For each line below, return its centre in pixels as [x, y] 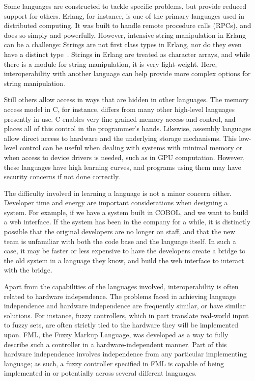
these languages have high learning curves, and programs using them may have [123, 167]
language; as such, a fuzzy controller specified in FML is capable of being [114, 363]
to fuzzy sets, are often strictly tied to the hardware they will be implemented [121, 325]
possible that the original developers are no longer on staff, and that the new [120, 231]
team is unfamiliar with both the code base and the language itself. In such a [120, 241]
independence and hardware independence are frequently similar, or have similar [125, 306]
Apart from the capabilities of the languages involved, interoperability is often [121, 286]
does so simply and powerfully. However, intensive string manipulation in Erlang [125, 35]
